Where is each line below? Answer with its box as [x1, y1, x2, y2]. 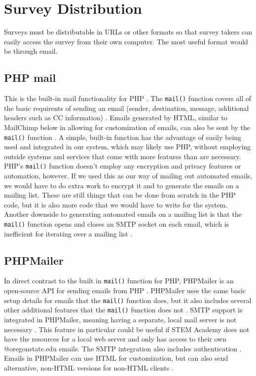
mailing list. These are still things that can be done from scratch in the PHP [4, 190, 236, 200]
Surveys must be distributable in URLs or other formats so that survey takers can [4, 27, 252, 37]
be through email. [4, 46, 58, 56]
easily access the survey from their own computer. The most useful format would [4, 36, 248, 46]
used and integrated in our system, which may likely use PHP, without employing [4, 141, 251, 152]
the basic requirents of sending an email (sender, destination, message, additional [4, 103, 249, 113]
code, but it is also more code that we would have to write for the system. [4, 199, 228, 209]
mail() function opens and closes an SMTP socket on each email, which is [4, 219, 229, 229]
